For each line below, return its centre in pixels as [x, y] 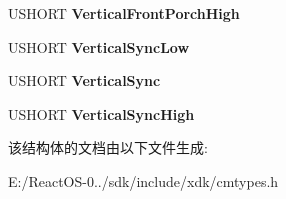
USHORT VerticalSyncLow [99, 46]
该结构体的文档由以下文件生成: [108, 147]
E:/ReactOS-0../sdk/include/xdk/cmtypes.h [143, 180]
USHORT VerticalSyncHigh [101, 113]
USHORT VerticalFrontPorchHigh [124, 13]
